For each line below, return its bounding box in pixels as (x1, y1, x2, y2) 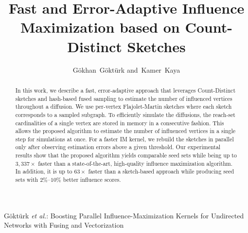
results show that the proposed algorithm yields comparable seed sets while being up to (15, 151, 237, 159)
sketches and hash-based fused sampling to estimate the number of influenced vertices (15, 94, 232, 102)
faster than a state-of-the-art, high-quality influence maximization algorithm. (38, 159, 233, 167)
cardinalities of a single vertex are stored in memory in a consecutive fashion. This (15, 118, 224, 127)
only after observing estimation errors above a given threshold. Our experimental (15, 143, 221, 151)
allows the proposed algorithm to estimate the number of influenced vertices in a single (15, 127, 236, 135)
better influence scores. (63, 175, 121, 184)
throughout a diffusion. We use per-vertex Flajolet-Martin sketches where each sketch (15, 102, 232, 111)
